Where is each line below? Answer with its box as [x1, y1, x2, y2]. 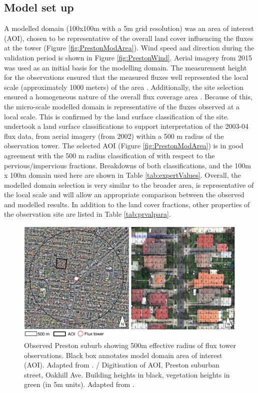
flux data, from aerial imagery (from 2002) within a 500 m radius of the [4, 130, 224, 141]
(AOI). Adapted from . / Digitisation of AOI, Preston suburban [24, 360, 219, 370]
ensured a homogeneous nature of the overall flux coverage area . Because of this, [4, 91, 252, 102]
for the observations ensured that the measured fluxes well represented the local [4, 72, 248, 82]
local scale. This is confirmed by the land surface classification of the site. [4, 111, 229, 121]
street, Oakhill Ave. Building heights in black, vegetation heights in [24, 369, 230, 380]
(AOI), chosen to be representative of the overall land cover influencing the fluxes [4, 32, 253, 43]
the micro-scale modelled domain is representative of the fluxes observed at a [4, 101, 240, 111]
